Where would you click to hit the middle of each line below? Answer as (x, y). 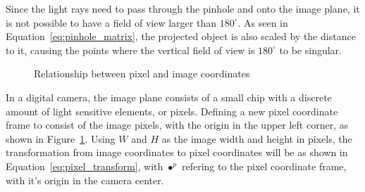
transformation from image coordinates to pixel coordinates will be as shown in (177, 152)
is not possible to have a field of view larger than (111, 22)
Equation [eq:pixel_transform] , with (85, 166)
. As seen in (263, 22)
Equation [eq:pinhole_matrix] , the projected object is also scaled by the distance (181, 36)
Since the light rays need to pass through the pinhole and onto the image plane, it (183, 8)
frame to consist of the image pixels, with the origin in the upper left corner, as (177, 125)
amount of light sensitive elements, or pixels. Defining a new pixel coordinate (172, 111)
